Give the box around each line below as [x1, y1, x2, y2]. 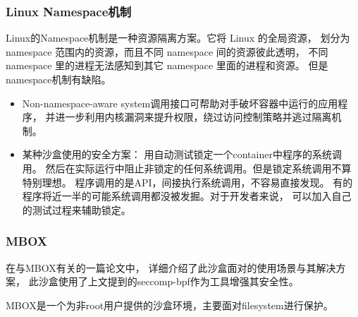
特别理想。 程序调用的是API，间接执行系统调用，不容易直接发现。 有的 [22, 174, 353, 189]
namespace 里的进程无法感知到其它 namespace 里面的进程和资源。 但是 [6, 58, 328, 73]
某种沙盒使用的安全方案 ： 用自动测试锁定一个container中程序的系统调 [22, 147, 342, 162]
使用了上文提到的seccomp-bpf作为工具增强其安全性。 [58, 274, 299, 289]
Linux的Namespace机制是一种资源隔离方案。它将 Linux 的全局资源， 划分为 [6, 30, 350, 45]
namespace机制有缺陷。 [6, 72, 111, 86]
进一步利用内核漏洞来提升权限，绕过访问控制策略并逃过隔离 [55, 109, 332, 124]
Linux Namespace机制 [6, 2, 132, 20]
